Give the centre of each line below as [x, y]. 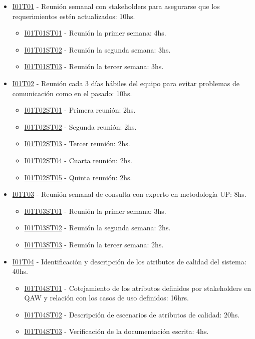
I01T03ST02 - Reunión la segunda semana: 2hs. [97, 228]
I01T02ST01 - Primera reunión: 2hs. [80, 110]
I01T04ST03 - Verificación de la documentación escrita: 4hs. [116, 331]
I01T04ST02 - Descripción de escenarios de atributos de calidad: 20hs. [132, 314]
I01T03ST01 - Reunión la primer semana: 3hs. [95, 211]
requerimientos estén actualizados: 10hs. [74, 16]
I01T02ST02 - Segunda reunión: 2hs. [80, 126]
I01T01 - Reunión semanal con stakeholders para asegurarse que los [116, 6]
